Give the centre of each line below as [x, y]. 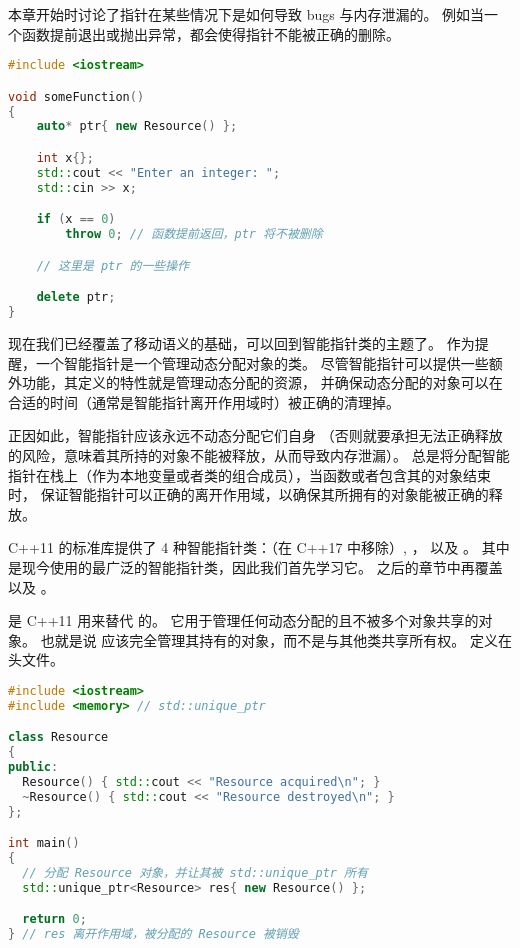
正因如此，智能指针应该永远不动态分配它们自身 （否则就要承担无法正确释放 [255, 435]
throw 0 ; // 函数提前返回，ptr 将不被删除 [194, 234]
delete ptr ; [76, 297]
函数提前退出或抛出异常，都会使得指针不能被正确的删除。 [210, 33]
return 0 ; [54, 919]
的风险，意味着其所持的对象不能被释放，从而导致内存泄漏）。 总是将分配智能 [259, 454]
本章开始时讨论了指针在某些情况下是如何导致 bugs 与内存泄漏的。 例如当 [246, 14]
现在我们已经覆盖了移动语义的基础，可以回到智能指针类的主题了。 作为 [241, 342]
